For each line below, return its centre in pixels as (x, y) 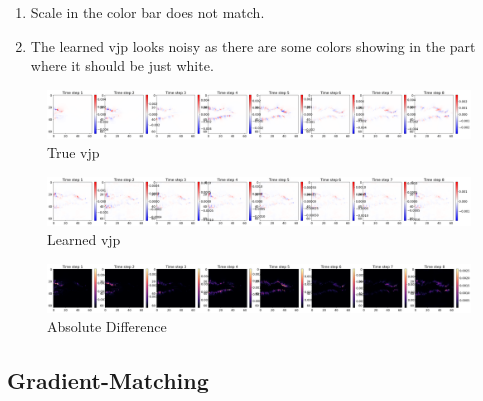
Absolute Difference (107, 326)
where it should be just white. (122, 65)
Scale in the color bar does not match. (147, 12)
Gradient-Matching (108, 380)
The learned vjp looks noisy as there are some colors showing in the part (253, 45)
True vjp (73, 152)
